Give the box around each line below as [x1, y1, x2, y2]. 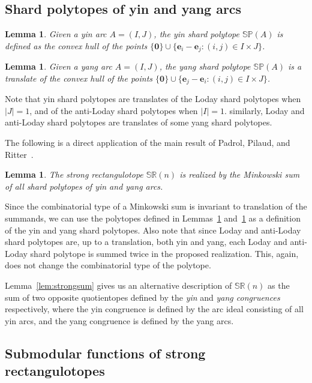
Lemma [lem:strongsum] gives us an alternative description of [5, 279, 232, 292]
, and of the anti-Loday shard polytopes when [29, 104, 198, 116]
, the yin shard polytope [154, 28, 239, 40]
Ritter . [5, 148, 34, 160]
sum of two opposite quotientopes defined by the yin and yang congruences [5, 291, 280, 303]
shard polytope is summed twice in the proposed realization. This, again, [30, 247, 299, 259]
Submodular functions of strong [5, 343, 206, 362]
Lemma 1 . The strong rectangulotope [5, 168, 143, 181]
